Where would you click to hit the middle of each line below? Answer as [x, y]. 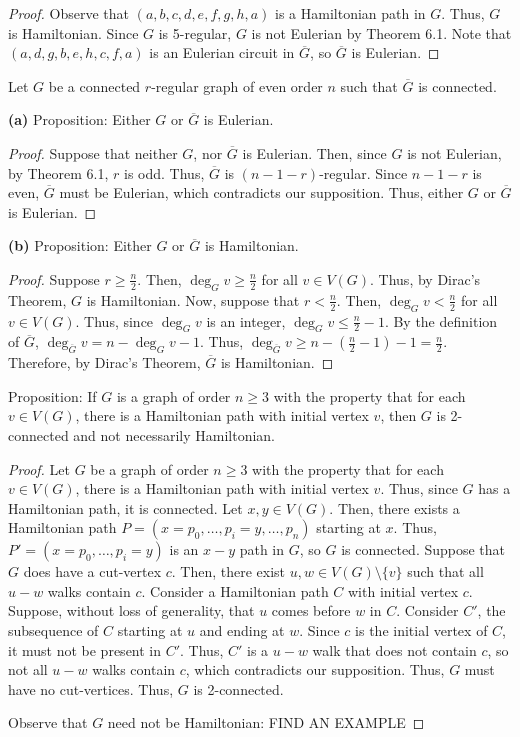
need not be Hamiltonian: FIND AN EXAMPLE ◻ [266, 722]
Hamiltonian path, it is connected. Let [125, 507]
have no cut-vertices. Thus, [91, 688]
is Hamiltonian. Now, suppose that [193, 299]
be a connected [94, 85]
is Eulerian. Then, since [314, 152]
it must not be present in [85, 649]
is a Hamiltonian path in [350, 13]
